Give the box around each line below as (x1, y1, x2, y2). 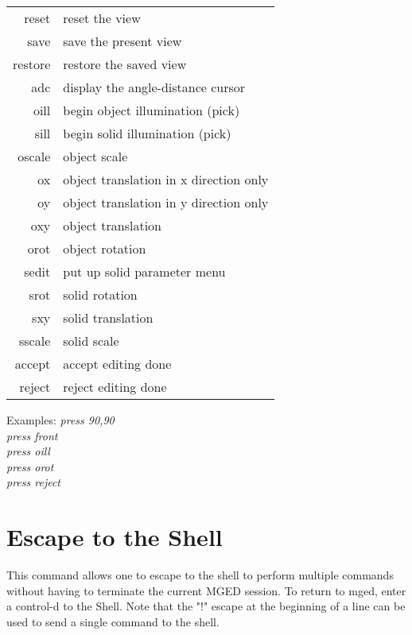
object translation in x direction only (63, 170, 269, 188)
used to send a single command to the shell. (6, 613, 220, 629)
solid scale (63, 331, 119, 350)
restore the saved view (63, 55, 187, 73)
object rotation (63, 239, 146, 257)
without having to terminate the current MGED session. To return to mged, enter (6, 582, 406, 598)
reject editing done (63, 378, 167, 396)
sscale (19, 331, 51, 350)
